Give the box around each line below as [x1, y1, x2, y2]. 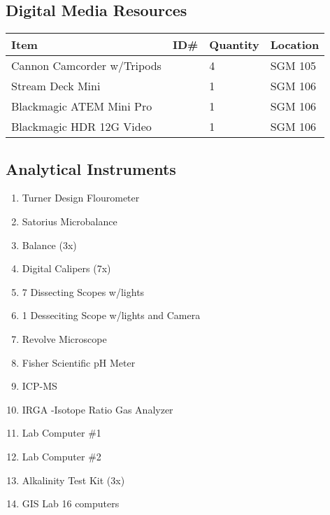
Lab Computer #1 [22, 425, 101, 440]
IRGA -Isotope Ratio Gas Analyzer [22, 402, 173, 416]
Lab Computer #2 [22, 449, 101, 463]
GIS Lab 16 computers [22, 496, 120, 511]
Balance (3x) [22, 237, 77, 252]
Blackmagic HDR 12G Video [11, 118, 152, 135]
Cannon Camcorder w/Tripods [11, 57, 162, 74]
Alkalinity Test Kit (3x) [22, 472, 125, 487]
